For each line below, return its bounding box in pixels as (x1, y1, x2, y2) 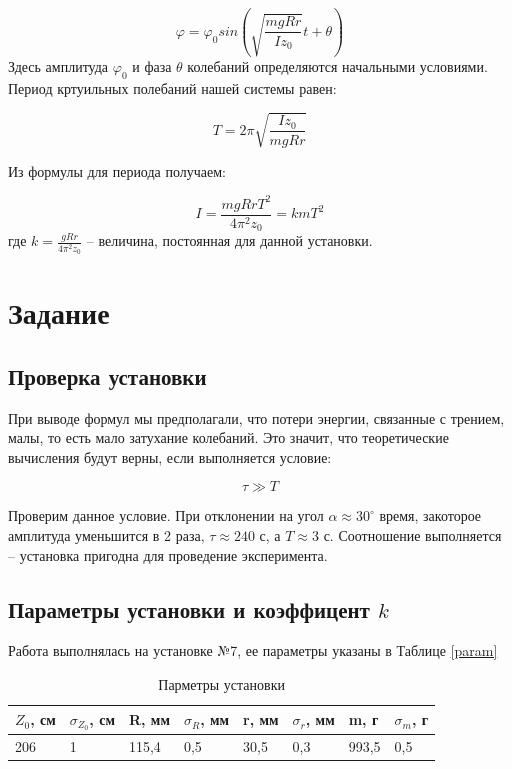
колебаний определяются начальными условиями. (187, 55, 488, 76)
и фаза (132, 55, 172, 76)
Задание (8, 292, 110, 333)
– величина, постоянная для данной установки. (86, 230, 373, 251)
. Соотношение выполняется (329, 524, 502, 545)
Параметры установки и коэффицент (8, 593, 370, 624)
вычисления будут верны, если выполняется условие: (8, 446, 332, 467)
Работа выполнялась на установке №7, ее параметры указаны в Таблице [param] (8, 640, 498, 661)
